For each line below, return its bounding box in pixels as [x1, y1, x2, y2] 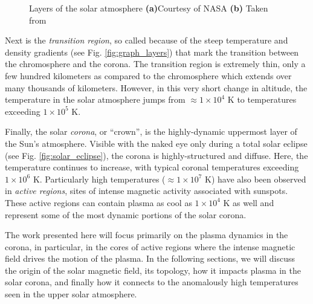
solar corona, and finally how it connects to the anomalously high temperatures [5, 276, 298, 288]
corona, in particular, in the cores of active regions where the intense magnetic [5, 240, 295, 253]
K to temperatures [227, 93, 297, 106]
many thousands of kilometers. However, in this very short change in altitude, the [5, 81, 308, 94]
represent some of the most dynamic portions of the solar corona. [5, 208, 247, 221]
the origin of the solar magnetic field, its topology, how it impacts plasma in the [5, 264, 301, 276]
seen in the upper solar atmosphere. [5, 288, 137, 300]
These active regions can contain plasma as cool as [5, 196, 192, 209]
